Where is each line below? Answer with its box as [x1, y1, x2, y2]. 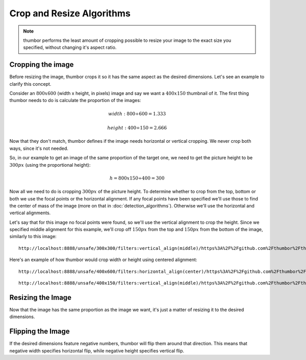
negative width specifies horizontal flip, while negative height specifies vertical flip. [9, 347, 185, 354]
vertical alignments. [9, 210, 51, 216]
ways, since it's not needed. [9, 145, 69, 151]
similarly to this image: [9, 234, 57, 240]
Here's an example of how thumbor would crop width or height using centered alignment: [9, 256, 197, 263]
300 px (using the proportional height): [9, 162, 91, 168]
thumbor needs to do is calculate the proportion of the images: [9, 97, 141, 104]
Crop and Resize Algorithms [9, 8, 131, 19]
